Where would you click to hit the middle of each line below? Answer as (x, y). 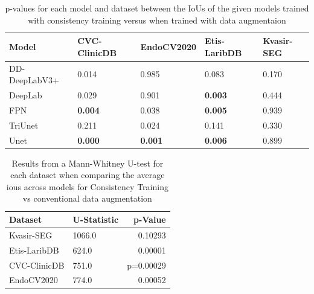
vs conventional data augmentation (87, 198)
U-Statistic (96, 219)
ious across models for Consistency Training (87, 186)
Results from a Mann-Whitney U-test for (88, 163)
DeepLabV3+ (34, 80)
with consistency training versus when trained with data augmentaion (157, 20)
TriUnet (24, 125)
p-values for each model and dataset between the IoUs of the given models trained (157, 8)
